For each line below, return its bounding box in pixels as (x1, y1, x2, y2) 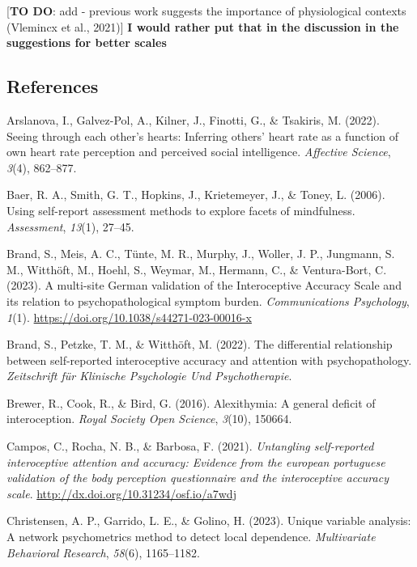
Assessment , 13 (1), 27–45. (6, 218, 134, 235)
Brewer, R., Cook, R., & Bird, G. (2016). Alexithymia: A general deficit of (6, 394, 376, 411)
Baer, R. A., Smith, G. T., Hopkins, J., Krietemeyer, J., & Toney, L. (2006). (6, 186, 385, 203)
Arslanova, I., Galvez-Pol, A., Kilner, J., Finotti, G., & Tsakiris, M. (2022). (6, 111, 380, 128)
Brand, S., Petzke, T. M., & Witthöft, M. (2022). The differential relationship (6, 336, 393, 353)
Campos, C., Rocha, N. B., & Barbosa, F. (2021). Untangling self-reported (6, 438, 374, 455)
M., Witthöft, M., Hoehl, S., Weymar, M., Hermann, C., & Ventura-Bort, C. (6, 260, 387, 277)
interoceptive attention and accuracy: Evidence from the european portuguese (6, 453, 385, 470)
